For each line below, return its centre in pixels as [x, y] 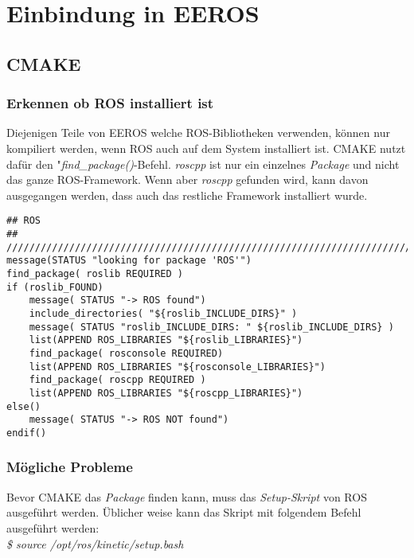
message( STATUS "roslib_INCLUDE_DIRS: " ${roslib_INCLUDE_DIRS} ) [211, 327]
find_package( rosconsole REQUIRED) [126, 353]
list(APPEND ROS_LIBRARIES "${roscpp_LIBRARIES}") [166, 393]
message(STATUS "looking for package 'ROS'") [129, 261]
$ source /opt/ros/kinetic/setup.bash [95, 543]
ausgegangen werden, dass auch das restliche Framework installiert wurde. [187, 195]
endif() [27, 433]
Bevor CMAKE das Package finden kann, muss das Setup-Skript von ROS [187, 496]
